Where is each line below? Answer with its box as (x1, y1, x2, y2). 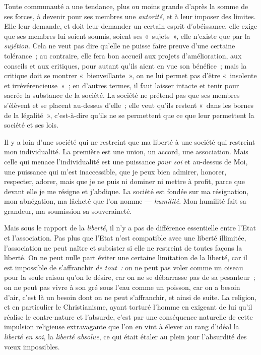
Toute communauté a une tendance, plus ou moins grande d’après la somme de (4, 1, 248, 11)
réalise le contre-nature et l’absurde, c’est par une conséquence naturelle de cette (4, 311, 253, 322)
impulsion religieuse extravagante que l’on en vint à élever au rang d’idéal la (4, 321, 239, 332)
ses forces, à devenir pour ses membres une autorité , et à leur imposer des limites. (4, 11, 256, 21)
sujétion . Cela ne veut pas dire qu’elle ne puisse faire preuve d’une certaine (4, 40, 235, 51)
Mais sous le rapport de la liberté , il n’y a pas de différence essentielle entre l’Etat (4, 222, 256, 233)
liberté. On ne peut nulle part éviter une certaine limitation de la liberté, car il (4, 252, 247, 263)
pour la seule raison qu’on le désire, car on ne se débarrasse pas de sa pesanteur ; (4, 272, 255, 282)
